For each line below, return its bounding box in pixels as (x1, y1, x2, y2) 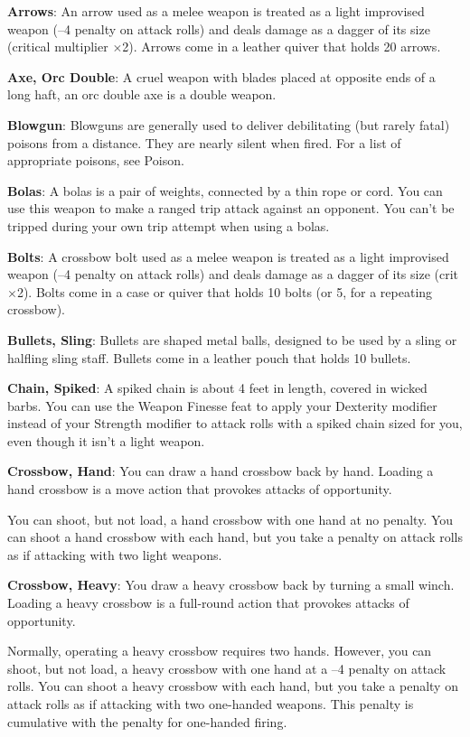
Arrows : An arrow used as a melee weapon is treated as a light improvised (7, 2, 425, 20)
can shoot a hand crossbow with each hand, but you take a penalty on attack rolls (7, 527, 463, 546)
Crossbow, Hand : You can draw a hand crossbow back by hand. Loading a (7, 462, 434, 480)
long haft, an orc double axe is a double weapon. (7, 85, 277, 104)
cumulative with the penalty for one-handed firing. (7, 712, 287, 731)
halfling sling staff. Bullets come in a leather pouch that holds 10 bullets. (7, 348, 411, 367)
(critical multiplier (7, 37, 108, 56)
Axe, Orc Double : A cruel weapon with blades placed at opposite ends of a (7, 67, 436, 86)
